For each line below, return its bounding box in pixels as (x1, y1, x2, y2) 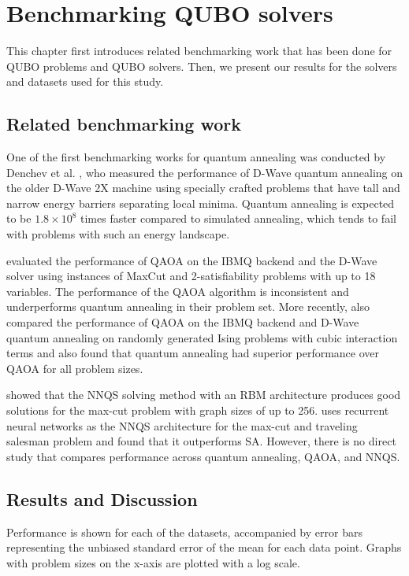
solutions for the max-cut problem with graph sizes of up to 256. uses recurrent (6, 402, 389, 419)
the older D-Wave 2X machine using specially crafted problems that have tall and (6, 179, 400, 196)
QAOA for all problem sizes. (6, 360, 143, 376)
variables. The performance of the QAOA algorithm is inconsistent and (6, 282, 349, 299)
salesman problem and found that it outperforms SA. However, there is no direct (6, 433, 396, 449)
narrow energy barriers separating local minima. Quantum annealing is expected (6, 194, 395, 211)
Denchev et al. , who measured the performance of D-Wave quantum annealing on (6, 164, 403, 180)
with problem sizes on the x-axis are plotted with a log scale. (6, 554, 300, 570)
